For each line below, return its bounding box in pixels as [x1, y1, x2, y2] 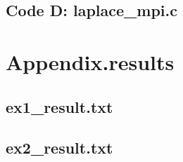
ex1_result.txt [6, 95, 113, 117]
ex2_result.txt [6, 137, 113, 158]
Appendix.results [6, 47, 175, 76]
